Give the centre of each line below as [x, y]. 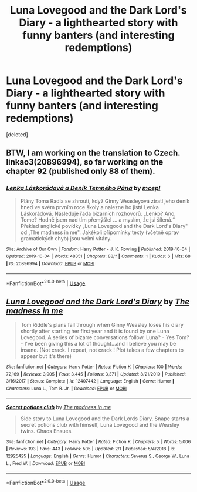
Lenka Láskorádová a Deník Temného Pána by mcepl [83, 188]
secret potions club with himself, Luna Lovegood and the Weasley [100, 424]
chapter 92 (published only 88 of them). [81, 171]
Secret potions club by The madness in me [59, 407]
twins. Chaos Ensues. [47, 431]
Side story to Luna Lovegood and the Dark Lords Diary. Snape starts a [105, 419]
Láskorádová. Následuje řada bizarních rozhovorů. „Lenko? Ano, [98, 213]
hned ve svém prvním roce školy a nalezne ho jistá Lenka [90, 207]
